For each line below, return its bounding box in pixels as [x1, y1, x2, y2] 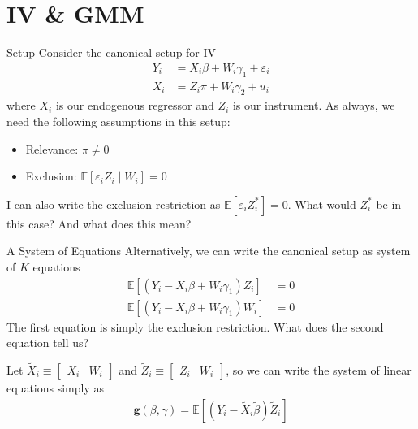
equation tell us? [6, 334, 89, 351]
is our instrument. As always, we [232, 97, 395, 114]
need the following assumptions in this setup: [6, 112, 231, 129]
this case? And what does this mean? [6, 214, 192, 232]
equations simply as [6, 379, 105, 396]
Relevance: [25, 140, 79, 157]
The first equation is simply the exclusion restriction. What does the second [6, 318, 384, 335]
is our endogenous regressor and [55, 97, 214, 114]
